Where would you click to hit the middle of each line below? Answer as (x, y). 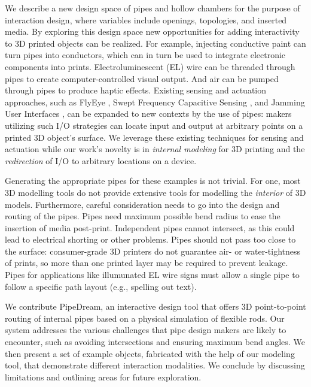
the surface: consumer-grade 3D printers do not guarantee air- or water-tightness (153, 251)
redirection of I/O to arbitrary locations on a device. (101, 160)
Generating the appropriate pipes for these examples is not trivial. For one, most (153, 181)
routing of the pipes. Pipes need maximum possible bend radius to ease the (143, 216)
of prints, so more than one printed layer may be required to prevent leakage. (147, 263)
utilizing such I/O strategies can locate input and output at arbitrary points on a (154, 125)
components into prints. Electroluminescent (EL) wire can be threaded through (150, 66)
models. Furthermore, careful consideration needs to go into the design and (142, 204)
